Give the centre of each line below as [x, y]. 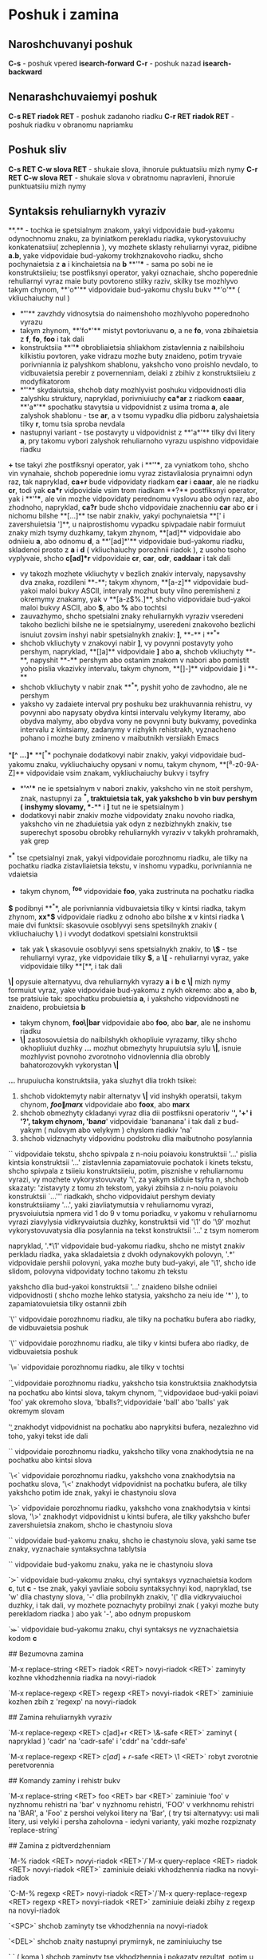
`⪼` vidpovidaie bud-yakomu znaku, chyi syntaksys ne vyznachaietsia [124, 1629]
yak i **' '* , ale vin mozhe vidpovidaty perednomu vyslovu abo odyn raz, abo [134, 499]
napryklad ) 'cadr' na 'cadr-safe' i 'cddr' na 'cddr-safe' [98, 1741]
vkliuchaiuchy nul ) [39, 298]
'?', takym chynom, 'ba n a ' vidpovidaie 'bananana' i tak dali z [120, 1121]
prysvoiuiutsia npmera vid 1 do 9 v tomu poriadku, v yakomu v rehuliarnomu [133, 1213]
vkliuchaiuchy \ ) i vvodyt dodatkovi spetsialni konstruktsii [103, 933]
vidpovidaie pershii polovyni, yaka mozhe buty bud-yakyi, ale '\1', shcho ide [132, 1262]
